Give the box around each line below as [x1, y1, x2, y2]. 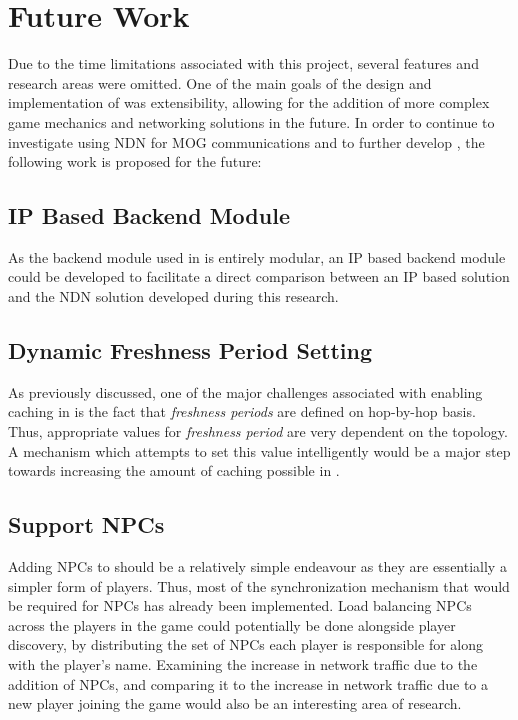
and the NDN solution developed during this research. [8, 286, 339, 307]
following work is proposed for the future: [8, 151, 262, 172]
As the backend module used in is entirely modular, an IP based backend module [8, 246, 506, 267]
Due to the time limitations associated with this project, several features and [8, 53, 479, 74]
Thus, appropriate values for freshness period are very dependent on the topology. [8, 421, 508, 442]
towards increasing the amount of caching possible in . [8, 460, 340, 481]
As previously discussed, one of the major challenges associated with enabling [8, 381, 483, 402]
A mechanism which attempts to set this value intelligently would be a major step [8, 440, 511, 461]
